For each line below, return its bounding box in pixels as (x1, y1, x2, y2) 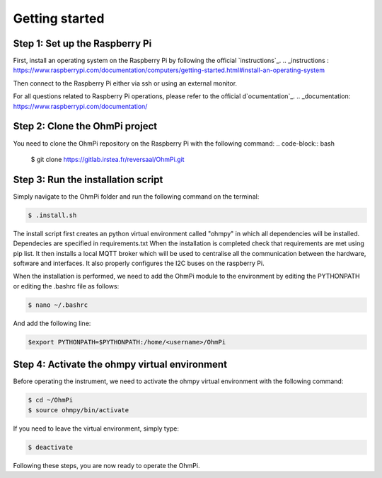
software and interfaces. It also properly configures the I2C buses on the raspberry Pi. (13, 259, 265, 267)
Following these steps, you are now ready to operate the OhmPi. (13, 461, 200, 470)
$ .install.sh (28, 211, 77, 219)
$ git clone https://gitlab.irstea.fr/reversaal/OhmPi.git (30, 155, 185, 163)
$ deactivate (28, 443, 74, 451)
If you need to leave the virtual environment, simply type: (13, 424, 180, 433)
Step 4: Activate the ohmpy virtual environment (13, 358, 228, 371)
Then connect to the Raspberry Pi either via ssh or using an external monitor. (13, 78, 237, 88)
